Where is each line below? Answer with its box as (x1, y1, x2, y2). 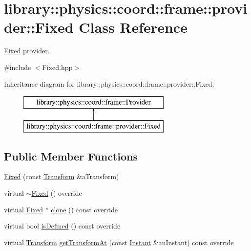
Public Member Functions (4, 148, 138, 163)
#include (4, 62, 31, 72)
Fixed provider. (4, 46, 50, 56)
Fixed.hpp (42, 62, 73, 72)
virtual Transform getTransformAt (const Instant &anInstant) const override (4, 237, 234, 247)
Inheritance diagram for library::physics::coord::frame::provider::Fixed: (4, 78, 214, 89)
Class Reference (79, 17, 188, 37)
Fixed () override (31, 188, 82, 198)
